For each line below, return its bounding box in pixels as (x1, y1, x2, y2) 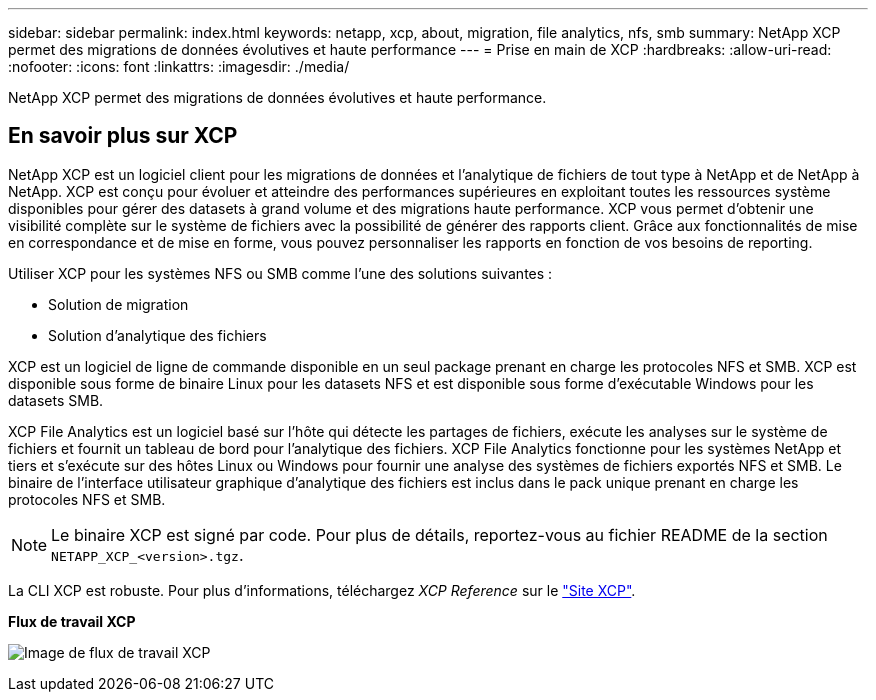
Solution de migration (48, 295, 189, 313)
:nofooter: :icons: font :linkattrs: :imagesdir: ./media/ (8, 58, 350, 75)
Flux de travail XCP (8, 612, 136, 630)
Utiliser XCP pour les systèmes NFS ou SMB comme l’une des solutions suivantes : (8, 264, 553, 282)
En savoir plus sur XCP (8, 123, 238, 149)
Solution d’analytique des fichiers (48, 326, 267, 344)
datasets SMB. (8, 391, 104, 409)
